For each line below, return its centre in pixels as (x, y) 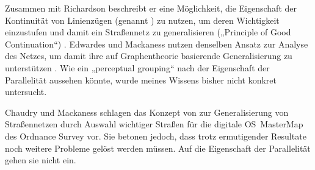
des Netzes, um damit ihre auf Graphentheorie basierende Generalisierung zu (149, 56)
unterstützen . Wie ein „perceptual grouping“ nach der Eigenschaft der (137, 67)
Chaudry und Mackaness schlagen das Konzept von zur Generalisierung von (147, 112)
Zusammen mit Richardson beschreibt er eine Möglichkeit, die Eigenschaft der (151, 8)
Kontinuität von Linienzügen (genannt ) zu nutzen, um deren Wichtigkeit (142, 20)
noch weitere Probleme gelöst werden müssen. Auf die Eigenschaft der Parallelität (158, 148)
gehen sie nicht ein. (41, 160)
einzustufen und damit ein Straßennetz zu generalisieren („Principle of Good (148, 32)
